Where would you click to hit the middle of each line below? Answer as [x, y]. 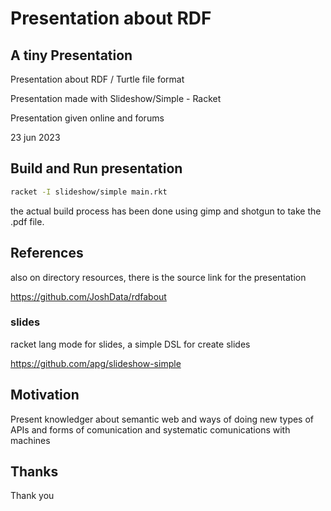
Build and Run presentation [96, 168]
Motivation [45, 395]
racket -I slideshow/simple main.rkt [89, 192]
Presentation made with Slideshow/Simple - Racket [116, 98]
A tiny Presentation [71, 55]
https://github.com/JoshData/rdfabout [88, 296]
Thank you [32, 496]
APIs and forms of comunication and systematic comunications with [150, 429]
